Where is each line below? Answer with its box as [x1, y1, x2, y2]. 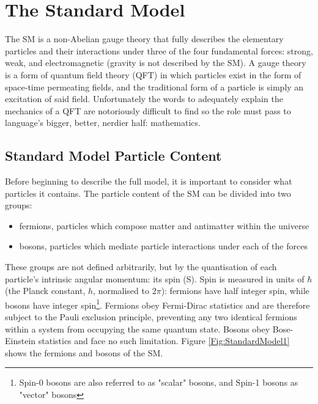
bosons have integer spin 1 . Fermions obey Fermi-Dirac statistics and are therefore [5, 296, 310, 311]
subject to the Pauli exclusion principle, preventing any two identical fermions [5, 310, 297, 323]
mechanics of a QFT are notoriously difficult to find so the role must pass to [5, 104, 291, 117]
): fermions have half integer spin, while [161, 284, 309, 297]
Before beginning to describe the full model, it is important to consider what [5, 175, 292, 188]
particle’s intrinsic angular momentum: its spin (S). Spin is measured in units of [5, 272, 305, 285]
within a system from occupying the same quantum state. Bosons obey [5, 322, 270, 335]
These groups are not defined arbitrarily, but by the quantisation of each [5, 260, 277, 273]
